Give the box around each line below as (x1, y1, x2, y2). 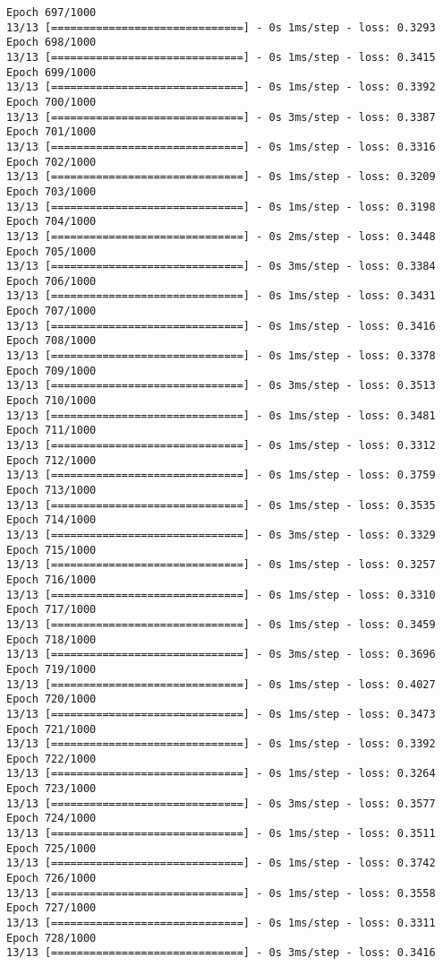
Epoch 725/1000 (6, 841, 97, 855)
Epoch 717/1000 (6, 603, 97, 617)
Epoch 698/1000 (6, 36, 97, 49)
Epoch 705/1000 (6, 245, 97, 258)
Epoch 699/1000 (6, 65, 97, 79)
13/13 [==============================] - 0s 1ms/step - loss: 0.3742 (6, 857, 436, 870)
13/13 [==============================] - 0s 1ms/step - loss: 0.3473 (6, 707, 436, 720)
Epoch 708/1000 (6, 334, 97, 348)
